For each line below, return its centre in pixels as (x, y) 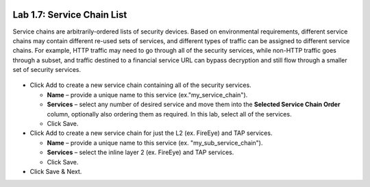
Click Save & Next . (56, 171)
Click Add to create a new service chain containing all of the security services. (140, 85)
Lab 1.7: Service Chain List (70, 15)
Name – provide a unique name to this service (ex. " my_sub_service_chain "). (155, 142)
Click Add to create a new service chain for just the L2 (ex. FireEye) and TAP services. (151, 133)
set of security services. (47, 70)
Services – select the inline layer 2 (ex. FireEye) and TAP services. (140, 152)
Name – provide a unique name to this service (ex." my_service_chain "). (147, 95)
